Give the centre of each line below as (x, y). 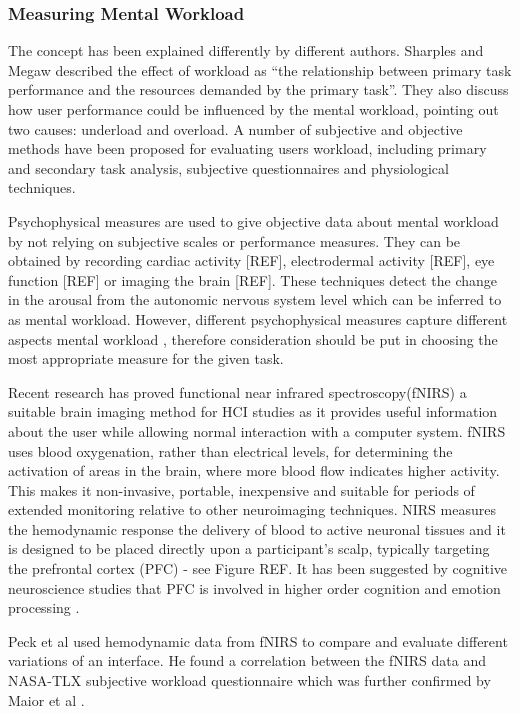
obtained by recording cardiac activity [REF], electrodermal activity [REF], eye (251, 260)
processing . (44, 607)
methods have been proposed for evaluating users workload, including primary (247, 148)
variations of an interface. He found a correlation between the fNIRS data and (247, 660)
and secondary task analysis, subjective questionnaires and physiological (228, 167)
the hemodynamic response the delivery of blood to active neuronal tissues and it (257, 528)
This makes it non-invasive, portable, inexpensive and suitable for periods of (241, 489)
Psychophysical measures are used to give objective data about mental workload (253, 220)
